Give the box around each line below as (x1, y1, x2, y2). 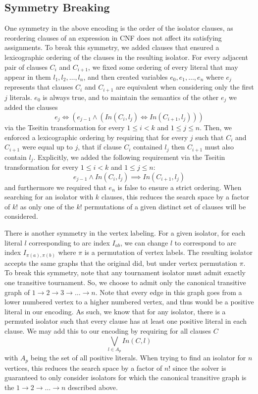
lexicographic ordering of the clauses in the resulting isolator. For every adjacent (4, 51, 248, 62)
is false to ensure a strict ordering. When (117, 182, 242, 192)
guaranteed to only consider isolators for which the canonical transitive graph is (4, 372, 247, 383)
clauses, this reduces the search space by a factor (101, 192, 250, 202)
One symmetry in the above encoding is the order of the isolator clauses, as (4, 23, 233, 33)
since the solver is (172, 362, 226, 373)
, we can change (120, 237, 168, 247)
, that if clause (78, 142, 122, 152)
